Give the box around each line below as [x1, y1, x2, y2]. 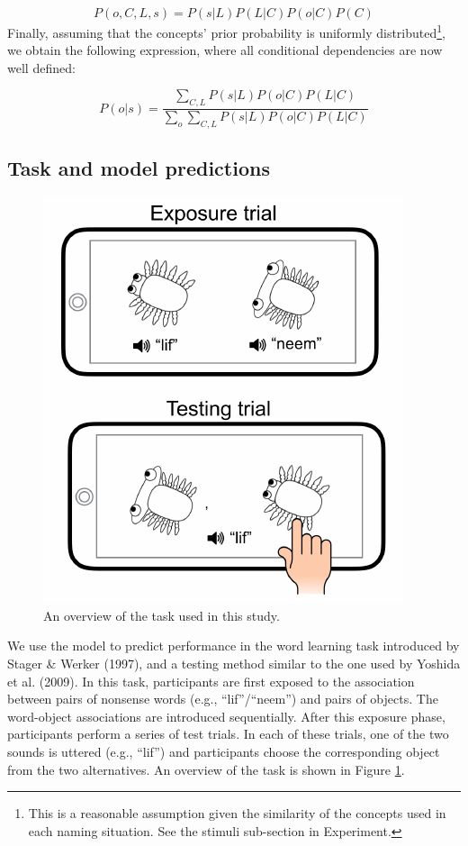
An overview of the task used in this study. [43, 605, 280, 624]
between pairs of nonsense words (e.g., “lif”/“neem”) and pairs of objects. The [7, 689, 438, 708]
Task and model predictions [7, 154, 270, 182]
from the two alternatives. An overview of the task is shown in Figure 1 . [7, 760, 405, 778]
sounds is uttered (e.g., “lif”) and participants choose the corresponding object [7, 742, 440, 761]
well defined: [7, 58, 76, 77]
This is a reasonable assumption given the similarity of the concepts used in [28, 804, 446, 823]
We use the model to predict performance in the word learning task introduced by [7, 636, 460, 655]
